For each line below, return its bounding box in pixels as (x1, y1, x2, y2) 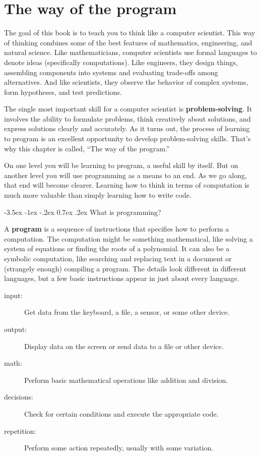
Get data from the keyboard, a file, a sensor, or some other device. (24, 307, 230, 317)
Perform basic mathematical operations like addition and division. (24, 374, 228, 385)
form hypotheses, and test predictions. (4, 86, 122, 97)
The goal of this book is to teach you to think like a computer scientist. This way (4, 27, 255, 38)
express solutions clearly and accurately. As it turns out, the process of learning (4, 123, 250, 134)
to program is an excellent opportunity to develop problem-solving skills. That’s (4, 133, 251, 144)
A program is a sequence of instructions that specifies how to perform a (4, 223, 229, 234)
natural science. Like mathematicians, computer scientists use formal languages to (4, 47, 257, 58)
